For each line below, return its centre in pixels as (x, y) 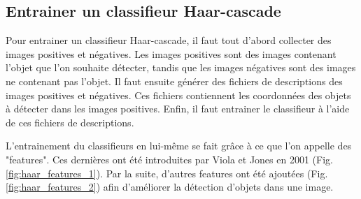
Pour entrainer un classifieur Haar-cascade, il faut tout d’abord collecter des (169, 40)
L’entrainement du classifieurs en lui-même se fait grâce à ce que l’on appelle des (179, 146)
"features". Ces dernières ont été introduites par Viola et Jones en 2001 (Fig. (169, 159)
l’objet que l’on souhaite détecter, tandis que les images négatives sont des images (181, 67)
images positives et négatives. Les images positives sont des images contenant (171, 53)
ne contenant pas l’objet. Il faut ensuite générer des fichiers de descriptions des (174, 81)
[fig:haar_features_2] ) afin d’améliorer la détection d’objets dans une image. (170, 187)
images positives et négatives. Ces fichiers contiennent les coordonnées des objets (178, 95)
